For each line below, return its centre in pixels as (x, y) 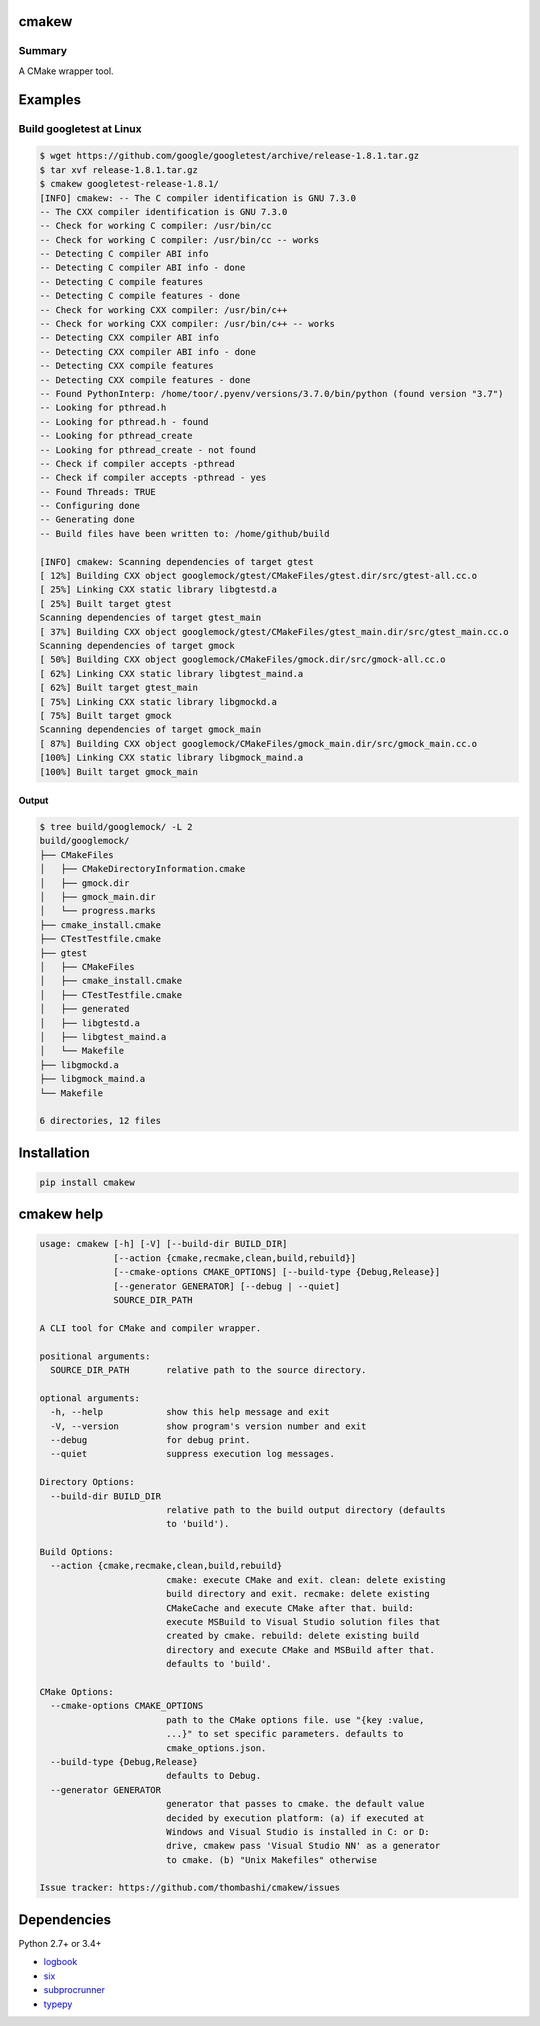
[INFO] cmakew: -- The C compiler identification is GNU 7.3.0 (198, 198)
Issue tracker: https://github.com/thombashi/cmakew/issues (190, 1888)
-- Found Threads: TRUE (98, 491)
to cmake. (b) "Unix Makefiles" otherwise (271, 1859)
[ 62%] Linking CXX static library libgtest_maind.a (171, 673)
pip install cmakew (87, 1182)
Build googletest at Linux (80, 128)
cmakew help (61, 1214)
